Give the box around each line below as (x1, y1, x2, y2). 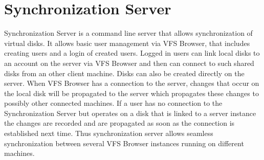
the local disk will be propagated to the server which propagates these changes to (4, 87, 259, 98)
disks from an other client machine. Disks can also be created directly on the (4, 67, 245, 78)
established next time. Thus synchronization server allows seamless (4, 128, 213, 139)
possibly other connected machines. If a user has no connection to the (4, 98, 223, 108)
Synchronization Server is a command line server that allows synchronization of (4, 28, 253, 38)
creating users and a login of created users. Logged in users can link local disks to (4, 48, 260, 58)
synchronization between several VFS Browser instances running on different (4, 138, 244, 148)
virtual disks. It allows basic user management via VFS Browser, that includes (4, 37, 250, 48)
